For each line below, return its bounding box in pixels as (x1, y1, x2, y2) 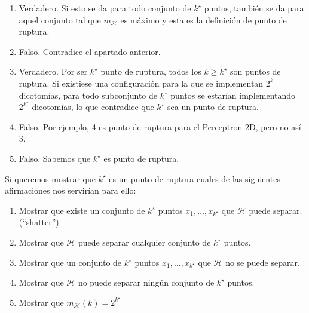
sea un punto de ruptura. (167, 100, 259, 113)
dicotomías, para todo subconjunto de (19, 88, 158, 101)
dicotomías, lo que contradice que (32, 100, 154, 113)
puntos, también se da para (204, 2, 304, 14)
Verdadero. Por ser (19, 65, 88, 78)
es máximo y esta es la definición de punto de (120, 13, 287, 26)
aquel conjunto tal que (19, 13, 101, 26)
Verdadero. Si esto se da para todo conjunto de (19, 2, 191, 14)
